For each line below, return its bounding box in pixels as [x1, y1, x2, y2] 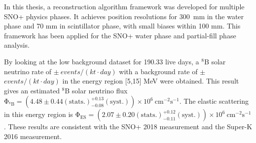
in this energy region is [4, 109, 73, 119]
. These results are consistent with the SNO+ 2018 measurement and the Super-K [4, 121, 253, 132]
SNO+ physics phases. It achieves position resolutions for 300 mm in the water [4, 11, 244, 21]
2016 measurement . [4, 131, 62, 141]
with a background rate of [119, 66, 198, 76]
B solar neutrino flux [65, 85, 128, 95]
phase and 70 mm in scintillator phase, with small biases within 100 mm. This [4, 21, 241, 31]
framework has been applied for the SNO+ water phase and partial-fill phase [4, 30, 236, 40]
